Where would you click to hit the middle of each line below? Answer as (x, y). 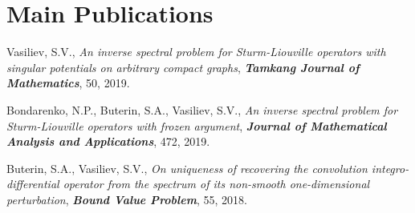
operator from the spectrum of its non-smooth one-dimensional (216, 184)
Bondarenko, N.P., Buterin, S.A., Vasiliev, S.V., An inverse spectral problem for (202, 109)
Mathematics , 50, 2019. (68, 83)
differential (33, 184)
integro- (390, 168)
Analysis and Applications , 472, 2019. (108, 141)
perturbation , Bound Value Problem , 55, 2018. (127, 199)
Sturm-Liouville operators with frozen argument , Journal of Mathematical (197, 125)
